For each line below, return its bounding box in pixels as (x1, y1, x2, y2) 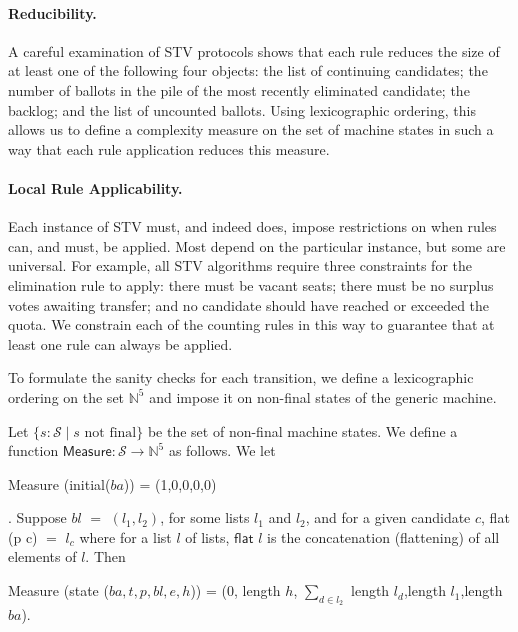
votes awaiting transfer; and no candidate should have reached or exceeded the (8, 294, 490, 315)
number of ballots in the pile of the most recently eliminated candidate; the (8, 79, 470, 100)
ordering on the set (8, 386, 125, 407)
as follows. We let (168, 440, 276, 461)
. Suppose (8, 507, 67, 528)
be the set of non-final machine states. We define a (147, 420, 458, 441)
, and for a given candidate (305, 507, 471, 528)
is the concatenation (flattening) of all (267, 526, 500, 547)
